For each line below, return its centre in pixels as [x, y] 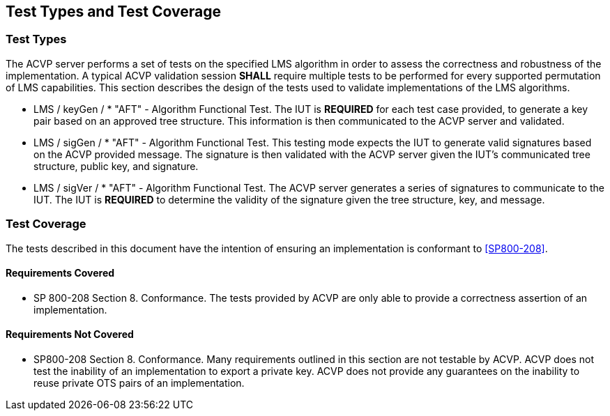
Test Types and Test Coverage [113, 11]
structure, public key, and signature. [116, 166]
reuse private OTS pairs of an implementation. [139, 383]
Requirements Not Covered [70, 334]
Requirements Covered [60, 273]
